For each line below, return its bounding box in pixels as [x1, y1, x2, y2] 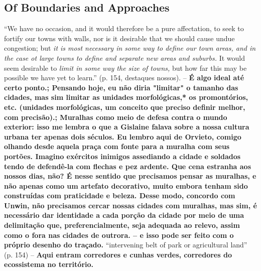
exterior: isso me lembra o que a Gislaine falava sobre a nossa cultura [4, 121, 249, 132]
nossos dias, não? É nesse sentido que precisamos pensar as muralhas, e [4, 171, 256, 181]
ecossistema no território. [4, 259, 94, 269]
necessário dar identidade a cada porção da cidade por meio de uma [4, 210, 244, 220]
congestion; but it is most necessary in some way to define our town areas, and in [4, 43, 256, 53]
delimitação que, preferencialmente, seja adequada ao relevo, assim [4, 220, 240, 230]
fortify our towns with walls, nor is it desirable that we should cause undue [4, 33, 235, 43]
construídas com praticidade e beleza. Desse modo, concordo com [4, 190, 235, 201]
